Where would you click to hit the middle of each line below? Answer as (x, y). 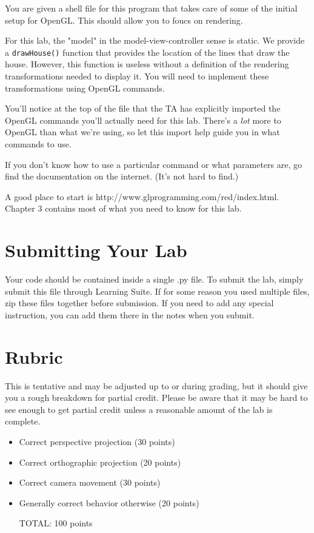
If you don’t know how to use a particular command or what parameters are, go (153, 164)
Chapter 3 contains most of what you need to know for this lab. (123, 208)
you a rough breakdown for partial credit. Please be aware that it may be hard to (156, 397)
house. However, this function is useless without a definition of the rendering (147, 64)
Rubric (34, 356)
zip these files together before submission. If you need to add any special (139, 303)
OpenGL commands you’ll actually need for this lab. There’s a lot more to (143, 120)
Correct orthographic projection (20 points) (100, 462)
